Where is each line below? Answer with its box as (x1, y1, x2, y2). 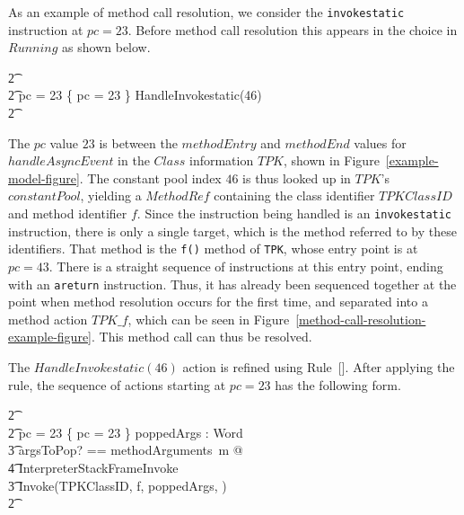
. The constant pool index (79, 168, 222, 187)
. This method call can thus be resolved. (92, 327, 312, 346)
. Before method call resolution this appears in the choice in (127, 20, 458, 39)
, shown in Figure (283, 151, 380, 170)
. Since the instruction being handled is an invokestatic (136, 204, 452, 222)
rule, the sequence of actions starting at (8, 375, 226, 394)
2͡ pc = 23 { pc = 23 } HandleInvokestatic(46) (8, 85, 262, 104)
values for (354, 133, 407, 152)
